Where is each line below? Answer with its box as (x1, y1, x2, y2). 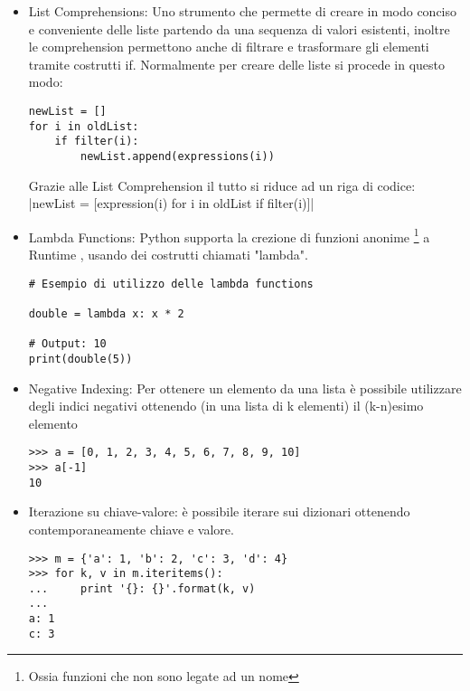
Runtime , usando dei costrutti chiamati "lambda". (28, 245, 308, 264)
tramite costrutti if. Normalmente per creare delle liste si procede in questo (28, 54, 446, 73)
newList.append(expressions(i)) (80, 149, 275, 163)
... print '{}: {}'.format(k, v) (28, 582, 256, 595)
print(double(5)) (28, 352, 133, 365)
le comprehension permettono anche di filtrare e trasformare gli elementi (28, 37, 429, 56)
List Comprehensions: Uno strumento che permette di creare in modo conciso (28, 2, 457, 20)
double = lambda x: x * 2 (28, 307, 184, 320)
